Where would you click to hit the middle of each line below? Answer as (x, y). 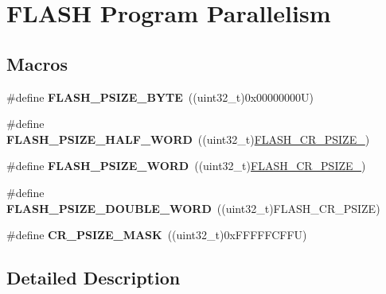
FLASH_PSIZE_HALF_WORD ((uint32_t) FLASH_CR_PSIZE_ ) (188, 139)
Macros (37, 63)
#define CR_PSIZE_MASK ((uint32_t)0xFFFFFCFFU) (157, 235)
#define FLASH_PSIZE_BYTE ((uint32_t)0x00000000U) (160, 97)
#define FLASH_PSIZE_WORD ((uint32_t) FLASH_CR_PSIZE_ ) (186, 166)
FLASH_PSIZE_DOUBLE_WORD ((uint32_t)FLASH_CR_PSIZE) (193, 208)
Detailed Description (94, 278)
